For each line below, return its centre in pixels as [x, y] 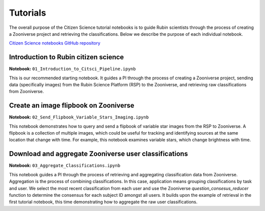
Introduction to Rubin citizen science [66, 57]
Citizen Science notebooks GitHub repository [55, 43]
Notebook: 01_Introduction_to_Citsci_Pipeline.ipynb [72, 69]
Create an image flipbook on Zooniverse [72, 105]
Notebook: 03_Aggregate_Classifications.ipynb [65, 165]
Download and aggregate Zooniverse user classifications [99, 154]
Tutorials [27, 13]
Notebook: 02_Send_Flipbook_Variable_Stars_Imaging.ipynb [79, 117]
